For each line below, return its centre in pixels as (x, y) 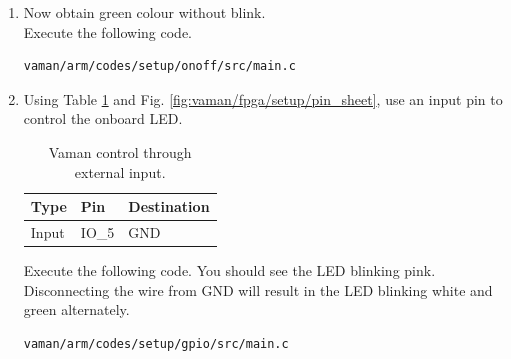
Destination (169, 206)
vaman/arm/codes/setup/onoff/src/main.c (159, 66)
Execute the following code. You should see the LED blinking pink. (229, 270)
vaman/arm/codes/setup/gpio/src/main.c (156, 343)
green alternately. (76, 309)
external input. (120, 171)
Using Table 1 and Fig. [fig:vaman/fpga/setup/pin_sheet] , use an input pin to (263, 98)
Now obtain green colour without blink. (144, 12)
